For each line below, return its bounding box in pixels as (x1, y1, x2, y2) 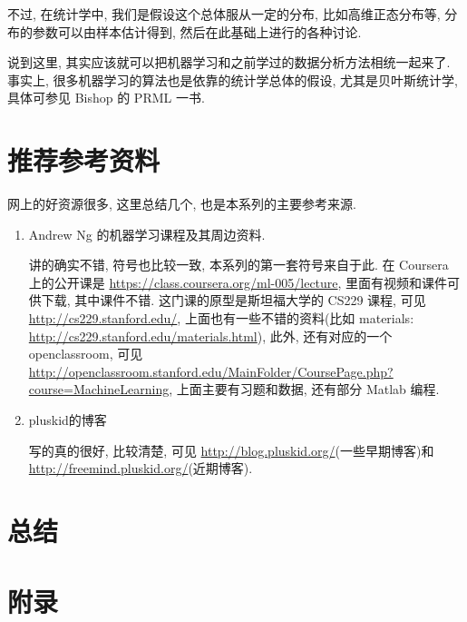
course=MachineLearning (28, 380, 170, 399)
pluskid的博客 (28, 410, 107, 429)
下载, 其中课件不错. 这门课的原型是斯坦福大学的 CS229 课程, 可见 (41, 291, 426, 310)
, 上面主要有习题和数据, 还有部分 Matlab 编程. (169, 380, 440, 399)
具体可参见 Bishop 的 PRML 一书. (7, 88, 205, 107)
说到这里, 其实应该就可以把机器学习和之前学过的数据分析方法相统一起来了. (7, 53, 451, 72)
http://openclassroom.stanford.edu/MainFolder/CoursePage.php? (28, 361, 394, 380)
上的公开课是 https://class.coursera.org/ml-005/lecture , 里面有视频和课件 (28, 272, 448, 291)
